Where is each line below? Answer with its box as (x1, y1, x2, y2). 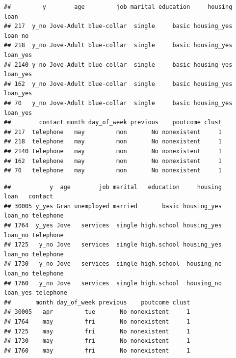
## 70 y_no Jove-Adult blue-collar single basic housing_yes (4, 99, 233, 107)
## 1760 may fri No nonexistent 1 (4, 347, 190, 354)
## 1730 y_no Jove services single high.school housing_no (4, 260, 222, 268)
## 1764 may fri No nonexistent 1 (4, 318, 190, 325)
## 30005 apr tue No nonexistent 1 (4, 308, 190, 316)
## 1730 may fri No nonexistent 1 (4, 337, 190, 345)
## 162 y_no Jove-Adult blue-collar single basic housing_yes (4, 80, 233, 87)
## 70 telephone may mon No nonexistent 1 (4, 167, 222, 174)
